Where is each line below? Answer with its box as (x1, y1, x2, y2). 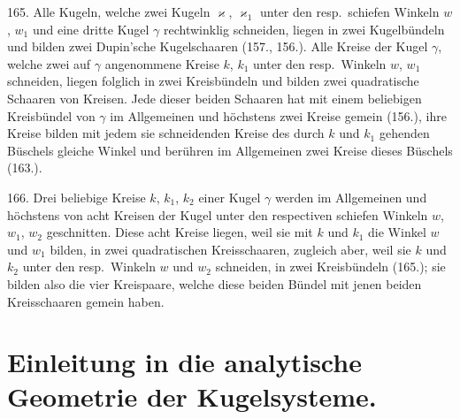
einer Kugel (198, 187, 261, 206)
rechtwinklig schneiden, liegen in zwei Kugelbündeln (164, 19, 445, 38)
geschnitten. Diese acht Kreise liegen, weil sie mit (46, 223, 313, 241)
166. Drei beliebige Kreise (7, 187, 146, 206)
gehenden (379, 124, 430, 142)
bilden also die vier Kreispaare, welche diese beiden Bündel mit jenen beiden (7, 274, 422, 293)
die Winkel (368, 223, 426, 241)
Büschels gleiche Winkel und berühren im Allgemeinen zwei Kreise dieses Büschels (7, 141, 453, 159)
